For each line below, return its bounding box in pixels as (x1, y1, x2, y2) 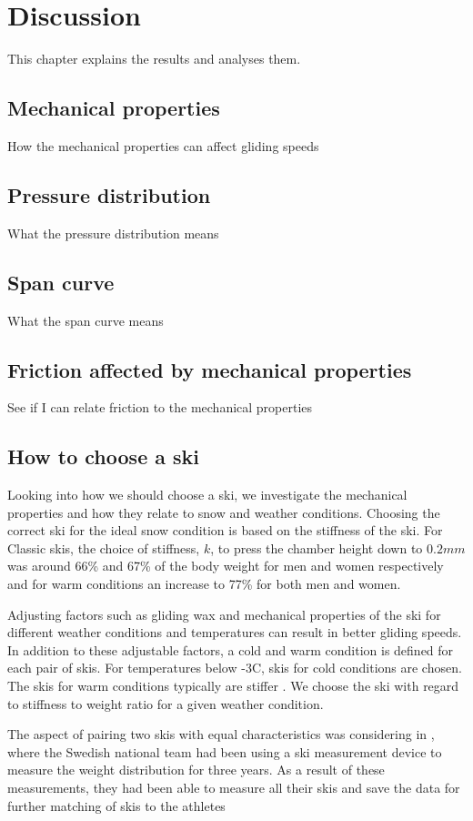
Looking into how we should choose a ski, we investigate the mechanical (7, 485, 408, 504)
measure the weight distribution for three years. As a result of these (7, 760, 385, 779)
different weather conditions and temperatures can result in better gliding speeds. (7, 623, 462, 642)
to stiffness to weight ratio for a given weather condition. (7, 694, 324, 713)
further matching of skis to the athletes (7, 796, 226, 815)
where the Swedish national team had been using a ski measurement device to (7, 742, 442, 761)
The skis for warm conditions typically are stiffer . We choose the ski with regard (7, 676, 459, 695)
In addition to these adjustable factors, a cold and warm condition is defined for (7, 640, 454, 659)
